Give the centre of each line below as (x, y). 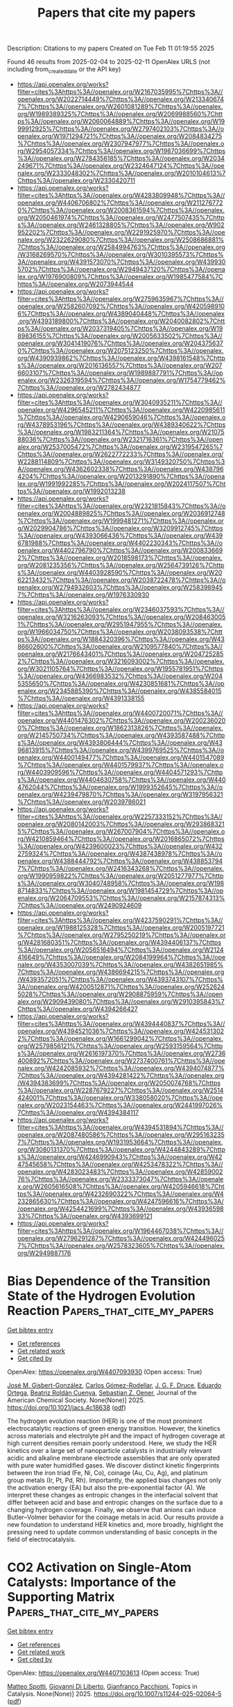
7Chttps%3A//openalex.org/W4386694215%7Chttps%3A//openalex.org (121, 972)
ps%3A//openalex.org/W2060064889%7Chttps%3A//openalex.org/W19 (121, 121)
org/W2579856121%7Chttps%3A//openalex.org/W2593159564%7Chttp (120, 1046)
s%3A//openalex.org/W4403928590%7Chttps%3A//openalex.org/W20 (120, 572)
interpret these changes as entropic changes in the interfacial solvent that (113, 1495)
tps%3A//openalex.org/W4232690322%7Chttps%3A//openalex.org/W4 (120, 1194)
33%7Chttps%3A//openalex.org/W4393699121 (85, 1216)
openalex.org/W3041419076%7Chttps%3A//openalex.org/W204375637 (120, 343)
